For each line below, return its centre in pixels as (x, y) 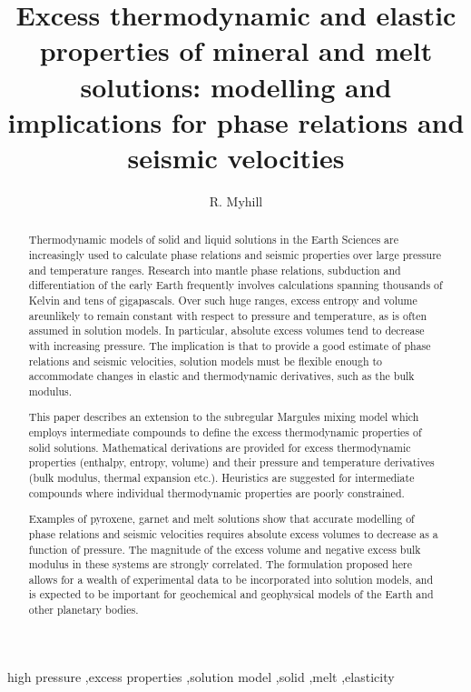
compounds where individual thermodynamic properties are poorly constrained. (216, 492)
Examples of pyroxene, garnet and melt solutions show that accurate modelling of (221, 519)
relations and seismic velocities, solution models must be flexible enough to (206, 361)
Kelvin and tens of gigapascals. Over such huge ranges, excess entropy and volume (223, 300)
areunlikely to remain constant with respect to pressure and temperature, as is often (228, 315)
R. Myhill (236, 201)
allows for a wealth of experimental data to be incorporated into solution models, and (231, 579)
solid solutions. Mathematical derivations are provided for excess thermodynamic (220, 447)
